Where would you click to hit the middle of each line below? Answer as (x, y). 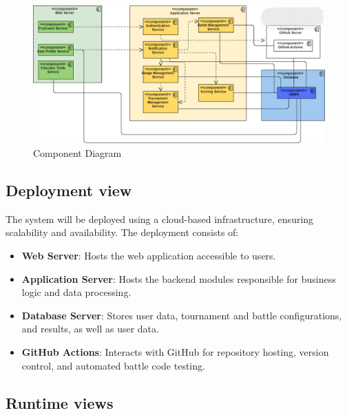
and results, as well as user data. (90, 329)
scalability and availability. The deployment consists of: (122, 232)
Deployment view (69, 190)
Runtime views (60, 402)
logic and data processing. (76, 292)
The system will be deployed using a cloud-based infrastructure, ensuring (160, 219)
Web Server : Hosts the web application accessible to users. (149, 255)
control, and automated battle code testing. (113, 365)
